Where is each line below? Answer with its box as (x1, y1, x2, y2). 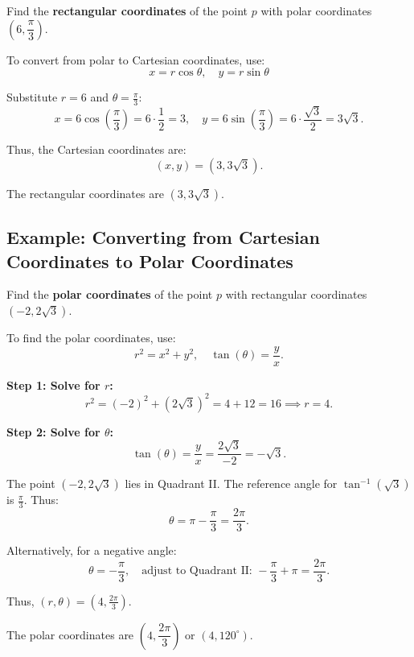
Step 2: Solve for (6, 423, 100, 440)
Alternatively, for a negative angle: (6, 542, 177, 559)
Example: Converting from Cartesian (6, 225, 320, 250)
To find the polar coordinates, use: (6, 329, 176, 346)
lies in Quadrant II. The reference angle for (125, 475, 338, 492)
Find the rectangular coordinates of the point (6, 2, 248, 19)
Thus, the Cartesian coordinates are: (6, 141, 187, 158)
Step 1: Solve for (6, 376, 100, 393)
